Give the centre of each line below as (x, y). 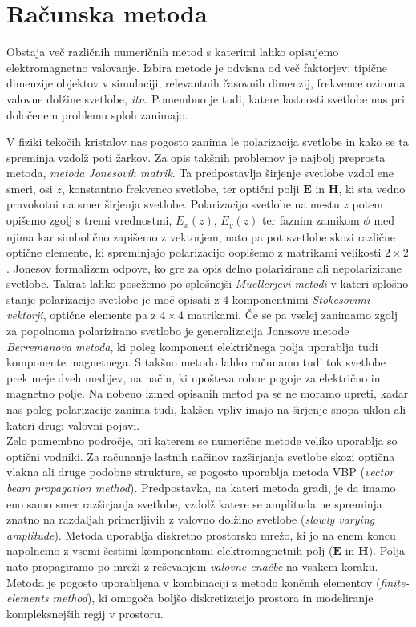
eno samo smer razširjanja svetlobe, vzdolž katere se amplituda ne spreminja (194, 503)
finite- (395, 582)
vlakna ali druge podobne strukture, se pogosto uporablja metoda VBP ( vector (200, 472)
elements (28, 598)
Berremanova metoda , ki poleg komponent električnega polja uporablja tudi (192, 346)
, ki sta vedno (372, 188)
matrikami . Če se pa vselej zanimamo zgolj (292, 315)
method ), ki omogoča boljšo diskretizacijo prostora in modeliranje (213, 598)
